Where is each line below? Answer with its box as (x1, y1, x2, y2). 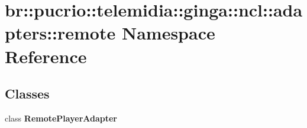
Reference (5, 44, 87, 68)
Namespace (121, 21, 215, 45)
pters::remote (5, 21, 116, 45)
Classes (5, 84, 50, 103)
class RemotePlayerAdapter (5, 111, 117, 124)
